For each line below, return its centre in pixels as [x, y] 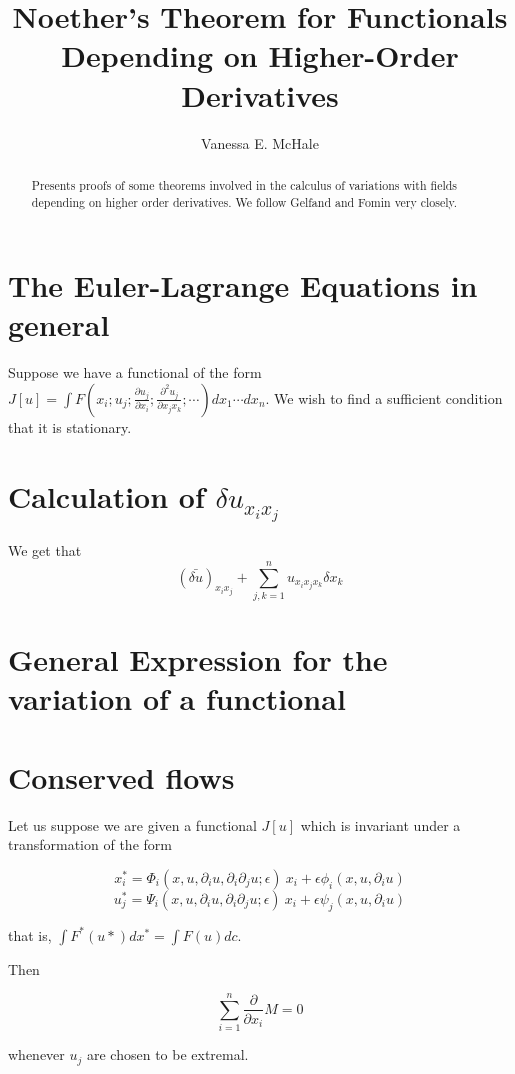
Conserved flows [121, 776]
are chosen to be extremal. [167, 1054]
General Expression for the [198, 659]
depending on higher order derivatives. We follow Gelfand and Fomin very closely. [244, 201]
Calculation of [106, 495]
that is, [30, 934]
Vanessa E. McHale [260, 142]
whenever [36, 1054]
